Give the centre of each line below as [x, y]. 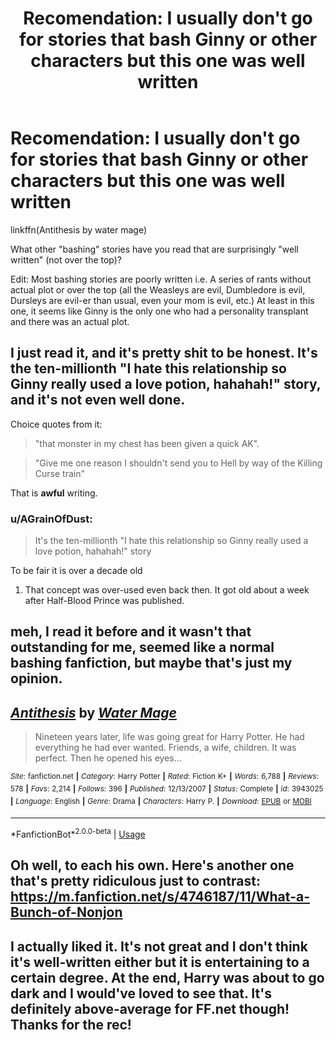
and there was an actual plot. [70, 321]
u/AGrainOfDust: [51, 519]
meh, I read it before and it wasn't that [131, 632]
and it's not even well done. [98, 400]
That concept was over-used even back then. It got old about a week [167, 590]
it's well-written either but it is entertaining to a [160, 962]
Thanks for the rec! [71, 1024]
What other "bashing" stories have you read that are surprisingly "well [154, 249]
